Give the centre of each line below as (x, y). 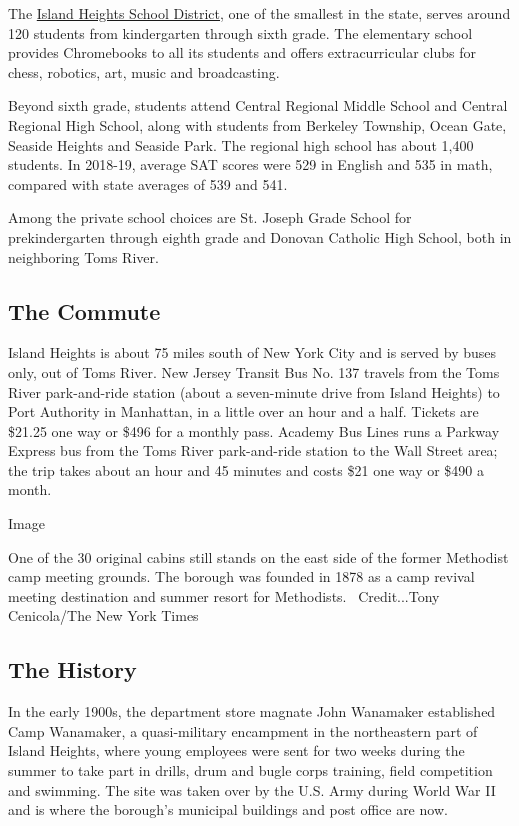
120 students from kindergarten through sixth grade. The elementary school (240, 32)
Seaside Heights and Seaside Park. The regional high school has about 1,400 (241, 144)
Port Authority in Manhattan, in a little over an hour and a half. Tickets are (243, 411)
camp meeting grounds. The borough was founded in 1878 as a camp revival (241, 576)
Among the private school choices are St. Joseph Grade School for (210, 217)
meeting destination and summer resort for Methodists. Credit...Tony (224, 595)
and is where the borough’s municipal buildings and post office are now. (228, 809)
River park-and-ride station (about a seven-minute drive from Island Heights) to (254, 391)
